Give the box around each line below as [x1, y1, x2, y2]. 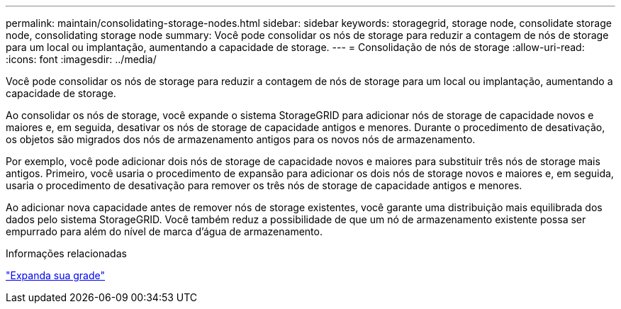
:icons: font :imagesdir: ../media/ [6, 53, 157, 65]
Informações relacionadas [6, 247, 127, 259]
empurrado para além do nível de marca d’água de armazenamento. [6, 225, 323, 237]
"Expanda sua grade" [6, 269, 106, 281]
